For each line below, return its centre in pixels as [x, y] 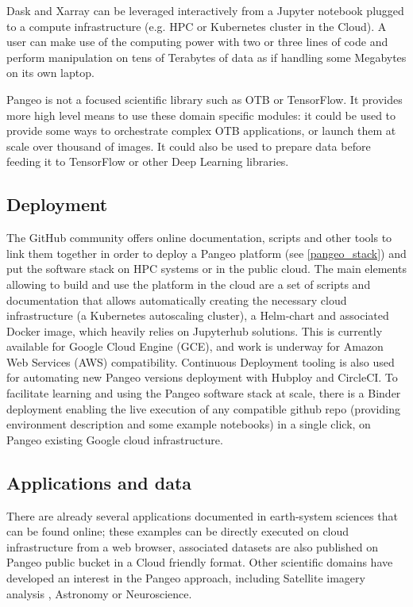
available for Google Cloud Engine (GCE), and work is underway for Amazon [195, 346]
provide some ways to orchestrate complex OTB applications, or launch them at [201, 131]
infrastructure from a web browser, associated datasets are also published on [192, 546]
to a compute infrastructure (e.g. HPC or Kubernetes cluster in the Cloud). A [197, 26]
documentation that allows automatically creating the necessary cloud [177, 300]
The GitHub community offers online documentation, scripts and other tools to [199, 238]
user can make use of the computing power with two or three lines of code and [197, 42]
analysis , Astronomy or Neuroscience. [99, 593]
